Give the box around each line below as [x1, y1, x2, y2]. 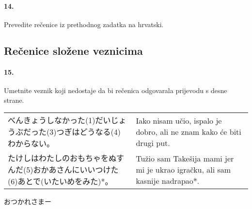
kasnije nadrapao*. [136, 175, 200, 186]
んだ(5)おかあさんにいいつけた [8, 164, 119, 176]
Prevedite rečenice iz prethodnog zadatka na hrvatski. [4, 19, 164, 29]
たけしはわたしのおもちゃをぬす [8, 152, 125, 164]
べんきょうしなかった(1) [8, 114, 95, 126]
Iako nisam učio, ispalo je [136, 114, 222, 126]
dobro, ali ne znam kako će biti [136, 126, 241, 137]
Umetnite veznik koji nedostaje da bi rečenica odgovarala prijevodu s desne [4, 85, 227, 95]
